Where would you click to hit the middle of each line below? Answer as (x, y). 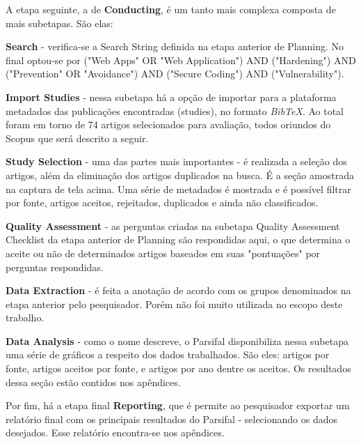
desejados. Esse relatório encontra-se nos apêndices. (115, 432)
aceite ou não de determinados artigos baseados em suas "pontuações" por (163, 253)
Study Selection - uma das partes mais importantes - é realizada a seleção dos (176, 161)
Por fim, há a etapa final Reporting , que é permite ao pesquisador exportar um (178, 405)
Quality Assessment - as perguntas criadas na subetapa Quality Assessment (173, 225)
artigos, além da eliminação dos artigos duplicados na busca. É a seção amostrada (180, 175)
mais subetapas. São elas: (59, 23)
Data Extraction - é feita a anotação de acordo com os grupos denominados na (178, 290)
